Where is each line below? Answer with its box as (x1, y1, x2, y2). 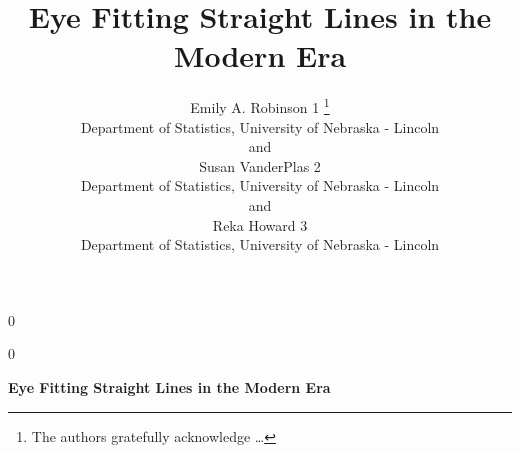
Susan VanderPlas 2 (199, 155, 321, 176)
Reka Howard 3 (212, 214, 308, 235)
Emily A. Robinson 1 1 (190, 94, 330, 117)
